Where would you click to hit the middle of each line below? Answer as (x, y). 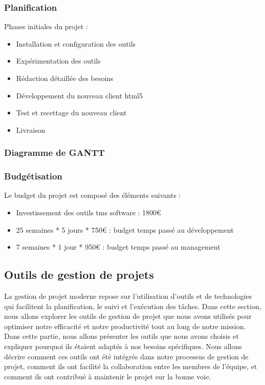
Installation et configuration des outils (76, 43)
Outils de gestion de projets (79, 275)
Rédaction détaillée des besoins (65, 78)
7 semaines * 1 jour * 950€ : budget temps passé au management (118, 247)
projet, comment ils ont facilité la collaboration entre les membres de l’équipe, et (131, 366)
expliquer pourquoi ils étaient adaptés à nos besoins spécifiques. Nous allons (123, 346)
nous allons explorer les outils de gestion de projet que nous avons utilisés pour (128, 316)
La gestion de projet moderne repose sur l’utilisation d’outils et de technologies (128, 296)
